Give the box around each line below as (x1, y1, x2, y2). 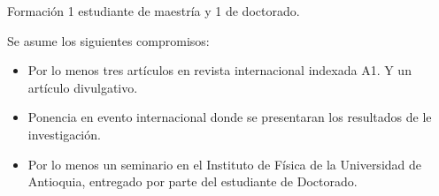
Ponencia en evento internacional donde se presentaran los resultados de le (27, 108, 432, 126)
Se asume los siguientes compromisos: (7, 31, 210, 49)
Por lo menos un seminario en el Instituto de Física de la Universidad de (27, 155, 422, 173)
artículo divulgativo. (27, 78, 138, 96)
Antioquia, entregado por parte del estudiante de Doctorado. (27, 172, 358, 191)
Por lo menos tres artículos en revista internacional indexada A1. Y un (27, 61, 412, 79)
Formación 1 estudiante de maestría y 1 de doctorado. (7, 2, 300, 19)
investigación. (27, 124, 101, 143)
